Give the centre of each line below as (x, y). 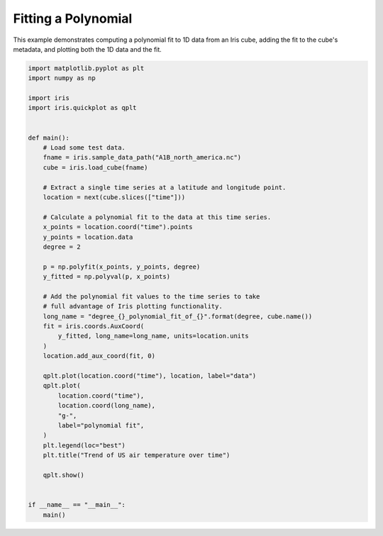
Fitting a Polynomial (73, 18)
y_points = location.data (88, 237)
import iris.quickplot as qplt (83, 108)
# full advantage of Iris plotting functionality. (133, 306)
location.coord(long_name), (107, 406)
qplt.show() (64, 475)
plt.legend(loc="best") (84, 445)
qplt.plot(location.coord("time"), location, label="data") (150, 376)
